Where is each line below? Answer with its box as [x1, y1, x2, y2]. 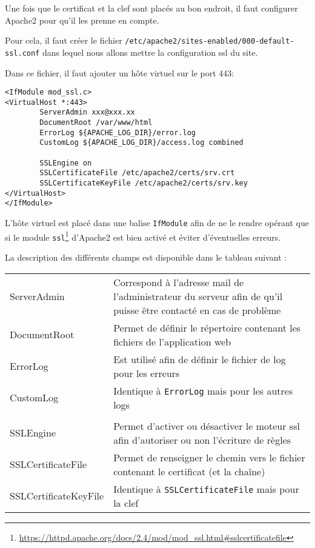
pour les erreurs [113, 366, 180, 380]
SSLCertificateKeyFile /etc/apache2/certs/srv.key [39, 179, 248, 187]
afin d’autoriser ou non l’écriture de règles [113, 432, 291, 447]
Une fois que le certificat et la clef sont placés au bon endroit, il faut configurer [5, 2, 298, 14]
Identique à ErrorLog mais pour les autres [113, 383, 293, 398]
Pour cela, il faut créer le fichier [5, 34, 122, 47]
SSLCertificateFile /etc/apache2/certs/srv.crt [39, 169, 235, 178]
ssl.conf [5, 48, 40, 58]
